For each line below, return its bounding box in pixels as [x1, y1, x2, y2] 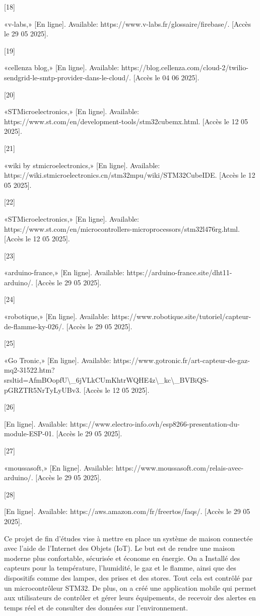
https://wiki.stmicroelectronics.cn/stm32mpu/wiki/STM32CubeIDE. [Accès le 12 [4, 170, 255, 180]
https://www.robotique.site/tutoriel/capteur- [111, 311, 251, 322]
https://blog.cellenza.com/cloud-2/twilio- [121, 62, 248, 73]
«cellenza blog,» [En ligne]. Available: [4, 62, 119, 73]
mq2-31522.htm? [4, 365, 55, 375]
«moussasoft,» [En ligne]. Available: [4, 462, 114, 473]
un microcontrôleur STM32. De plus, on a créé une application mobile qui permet [4, 582, 256, 593]
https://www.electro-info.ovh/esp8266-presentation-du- [70, 418, 240, 429]
